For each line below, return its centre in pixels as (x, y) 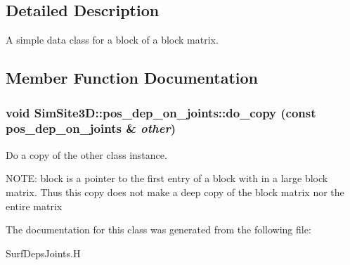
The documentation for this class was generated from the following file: (158, 230)
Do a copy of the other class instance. (86, 154)
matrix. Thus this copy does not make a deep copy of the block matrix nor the (175, 192)
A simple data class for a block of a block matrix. (112, 40)
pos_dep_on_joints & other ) (91, 128)
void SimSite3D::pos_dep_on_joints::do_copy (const (161, 112)
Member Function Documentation (132, 78)
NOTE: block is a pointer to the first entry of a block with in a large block (167, 178)
